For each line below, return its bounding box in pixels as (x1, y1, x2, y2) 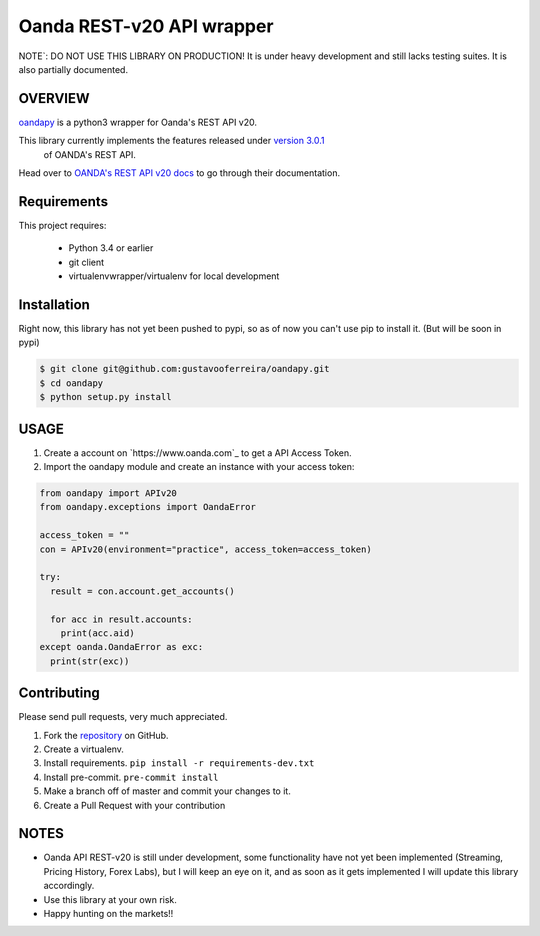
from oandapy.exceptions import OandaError (39, 501, 257, 513)
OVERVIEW (18, 90, 90, 107)
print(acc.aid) (60, 627, 135, 639)
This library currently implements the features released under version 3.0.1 (18, 135, 325, 147)
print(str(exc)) (50, 655, 130, 667)
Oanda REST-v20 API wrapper (18, 15, 274, 37)
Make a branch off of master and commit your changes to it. (43, 785, 292, 797)
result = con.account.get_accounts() (50, 585, 235, 597)
